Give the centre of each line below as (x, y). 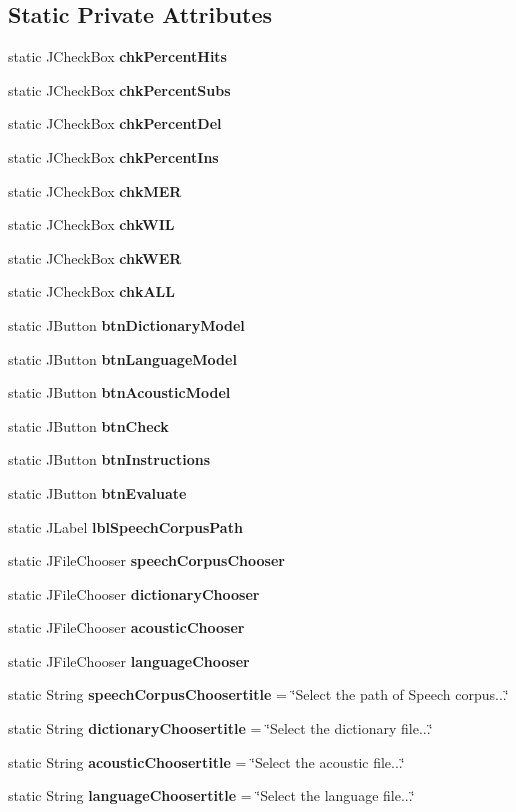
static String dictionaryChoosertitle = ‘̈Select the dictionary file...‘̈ (220, 728)
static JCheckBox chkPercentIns (113, 156)
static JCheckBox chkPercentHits (117, 56)
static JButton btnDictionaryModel (126, 324)
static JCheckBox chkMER (95, 190)
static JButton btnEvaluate (97, 492)
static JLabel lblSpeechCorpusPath (125, 526)
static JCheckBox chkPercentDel (115, 123)
